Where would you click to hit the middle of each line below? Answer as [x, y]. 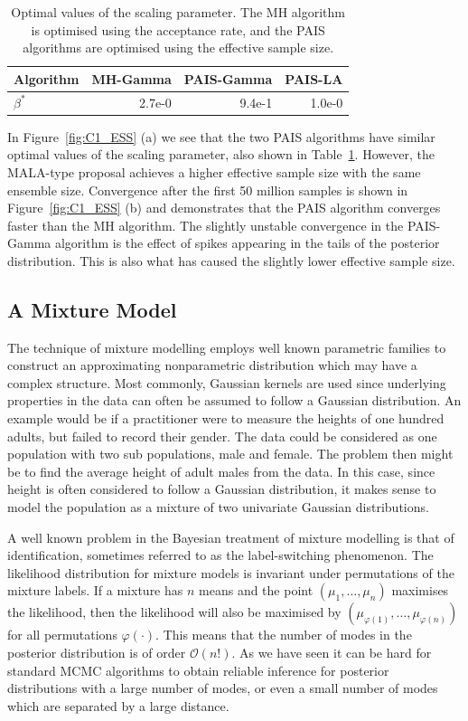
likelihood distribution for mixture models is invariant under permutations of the [231, 572]
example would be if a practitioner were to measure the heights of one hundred [226, 418]
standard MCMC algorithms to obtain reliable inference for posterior [198, 670]
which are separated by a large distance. [118, 705]
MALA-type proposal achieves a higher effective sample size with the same [214, 171]
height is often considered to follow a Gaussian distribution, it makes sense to [222, 489]
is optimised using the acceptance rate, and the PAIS [178, 29]
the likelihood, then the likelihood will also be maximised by [174, 612]
